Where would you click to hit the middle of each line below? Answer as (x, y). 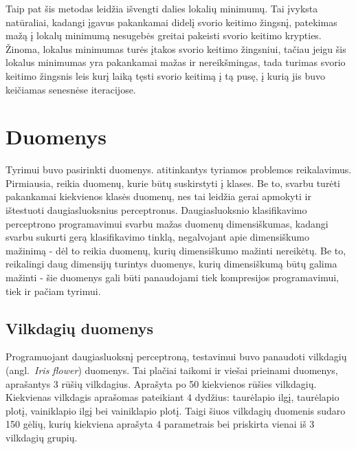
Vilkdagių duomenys (79, 328)
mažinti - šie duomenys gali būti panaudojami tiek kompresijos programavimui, (173, 277)
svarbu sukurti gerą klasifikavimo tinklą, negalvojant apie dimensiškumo (157, 237)
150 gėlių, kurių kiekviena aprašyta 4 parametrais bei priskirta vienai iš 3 (160, 424)
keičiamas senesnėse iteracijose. (71, 89)
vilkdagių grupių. (42, 437)
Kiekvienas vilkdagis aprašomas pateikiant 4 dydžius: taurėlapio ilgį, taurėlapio (173, 397)
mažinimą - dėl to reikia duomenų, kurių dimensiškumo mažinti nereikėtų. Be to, (176, 250)
